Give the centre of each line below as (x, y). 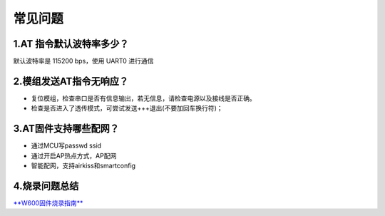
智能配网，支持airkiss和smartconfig (83, 166)
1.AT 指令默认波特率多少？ (71, 44)
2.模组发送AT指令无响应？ (71, 81)
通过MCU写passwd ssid (66, 145)
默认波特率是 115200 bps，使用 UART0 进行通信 (83, 61)
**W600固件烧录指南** (48, 202)
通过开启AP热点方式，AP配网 (74, 155)
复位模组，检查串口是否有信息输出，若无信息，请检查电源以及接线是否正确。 (143, 98)
